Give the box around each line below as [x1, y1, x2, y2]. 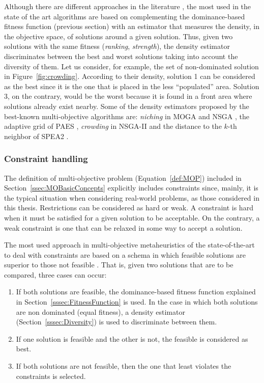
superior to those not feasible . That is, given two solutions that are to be [4, 259, 233, 270]
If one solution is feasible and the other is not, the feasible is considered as [16, 333, 248, 344]
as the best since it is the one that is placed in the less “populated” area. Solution [4, 80, 259, 91]
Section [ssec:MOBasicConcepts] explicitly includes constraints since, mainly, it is [4, 182, 258, 193]
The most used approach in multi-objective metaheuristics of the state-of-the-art [4, 239, 255, 250]
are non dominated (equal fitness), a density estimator [16, 306, 185, 317]
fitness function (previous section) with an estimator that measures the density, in [4, 21, 260, 32]
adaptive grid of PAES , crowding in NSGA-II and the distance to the [4, 121, 222, 131]
